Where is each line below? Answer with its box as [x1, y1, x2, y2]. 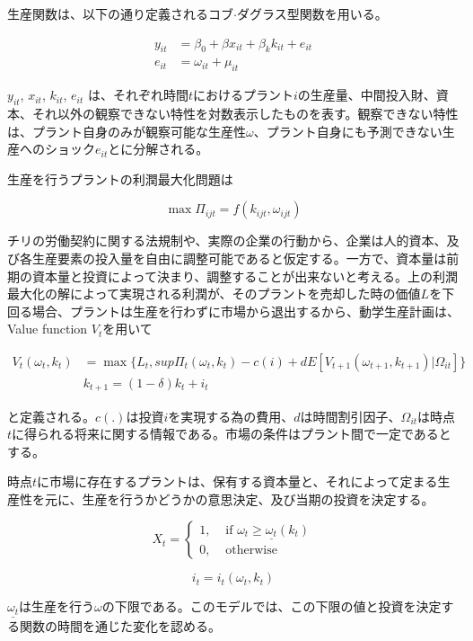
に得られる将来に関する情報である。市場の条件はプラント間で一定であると [12, 424, 451, 443]
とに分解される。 [108, 139, 209, 158]
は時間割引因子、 [300, 406, 401, 425]
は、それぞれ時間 [87, 85, 188, 104]
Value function [7, 319, 88, 338]
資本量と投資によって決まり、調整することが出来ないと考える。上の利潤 [31, 266, 458, 285]
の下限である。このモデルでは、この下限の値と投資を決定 [101, 597, 442, 616]
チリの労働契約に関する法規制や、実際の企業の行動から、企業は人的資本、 [7, 231, 447, 250]
